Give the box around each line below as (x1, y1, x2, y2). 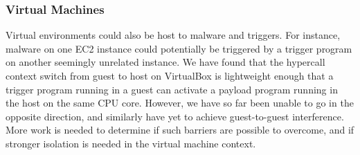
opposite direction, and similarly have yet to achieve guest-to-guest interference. (6, 109, 344, 123)
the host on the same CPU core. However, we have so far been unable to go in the (6, 95, 354, 110)
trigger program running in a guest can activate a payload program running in (6, 82, 338, 96)
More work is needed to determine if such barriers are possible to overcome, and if (6, 122, 354, 137)
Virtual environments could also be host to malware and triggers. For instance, (6, 28, 341, 42)
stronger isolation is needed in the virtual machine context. (6, 136, 256, 150)
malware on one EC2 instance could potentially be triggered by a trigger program (6, 41, 352, 55)
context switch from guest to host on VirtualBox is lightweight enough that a (6, 69, 334, 82)
